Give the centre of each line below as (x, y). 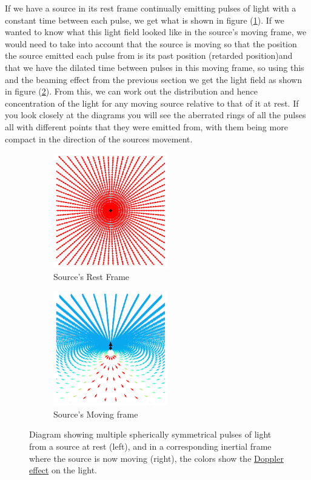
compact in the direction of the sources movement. (99, 138)
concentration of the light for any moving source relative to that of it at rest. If (152, 103)
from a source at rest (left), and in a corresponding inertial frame (150, 446)
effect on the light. (63, 470)
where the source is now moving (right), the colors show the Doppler (156, 458)
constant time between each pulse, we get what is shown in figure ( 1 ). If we (145, 20)
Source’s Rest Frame (92, 276)
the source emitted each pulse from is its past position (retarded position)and (149, 55)
